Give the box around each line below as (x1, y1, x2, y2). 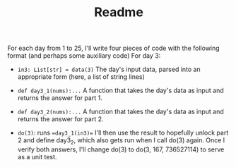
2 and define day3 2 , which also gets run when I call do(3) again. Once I (17, 136, 225, 146)
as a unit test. (17, 152, 57, 161)
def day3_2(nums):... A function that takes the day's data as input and (17, 107, 224, 116)
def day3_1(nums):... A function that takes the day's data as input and (17, 86, 224, 95)
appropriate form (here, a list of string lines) (17, 73, 145, 81)
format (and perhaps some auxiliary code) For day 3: (7, 51, 161, 60)
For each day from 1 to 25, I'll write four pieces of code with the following (7, 44, 220, 53)
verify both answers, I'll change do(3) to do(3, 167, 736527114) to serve (17, 145, 225, 154)
